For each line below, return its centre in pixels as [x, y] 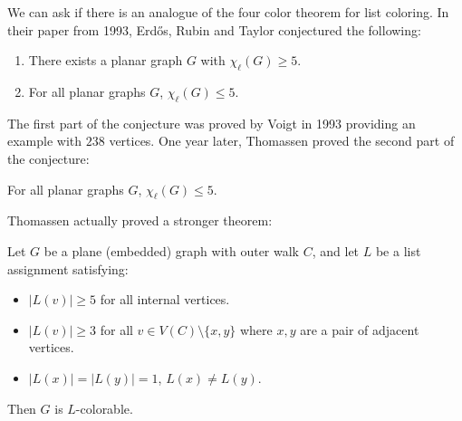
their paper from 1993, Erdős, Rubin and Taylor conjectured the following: [214, 29]
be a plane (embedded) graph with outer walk [172, 250]
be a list [398, 250]
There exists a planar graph [106, 60]
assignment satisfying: [68, 268]
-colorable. [104, 408]
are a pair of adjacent [360, 329]
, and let [336, 250]
